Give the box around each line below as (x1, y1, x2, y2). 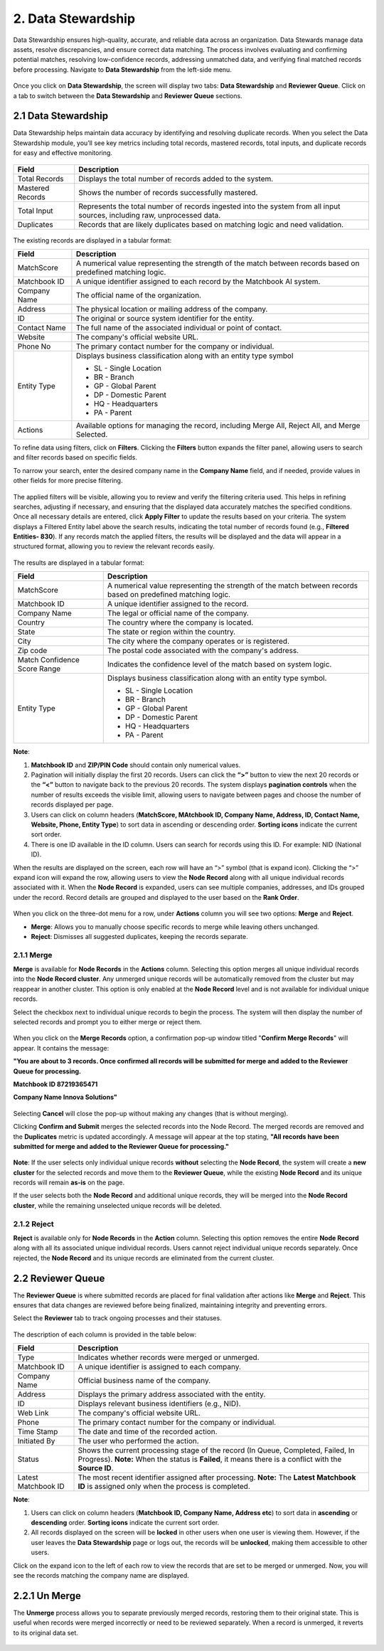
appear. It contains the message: (13, 1044, 110, 1052)
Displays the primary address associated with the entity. (78, 1389, 266, 1399)
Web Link (17, 1408, 49, 1418)
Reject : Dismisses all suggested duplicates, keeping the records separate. (31, 932, 248, 940)
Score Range (17, 664, 61, 674)
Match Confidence (17, 655, 80, 665)
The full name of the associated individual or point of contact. (75, 322, 282, 332)
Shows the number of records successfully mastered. (78, 187, 258, 197)
